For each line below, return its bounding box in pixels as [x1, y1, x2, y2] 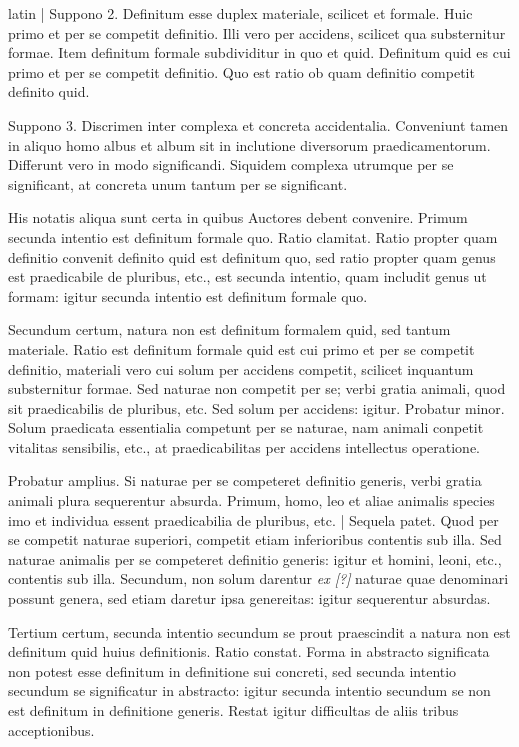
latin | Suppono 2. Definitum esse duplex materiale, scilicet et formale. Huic [8, 3, 473, 23]
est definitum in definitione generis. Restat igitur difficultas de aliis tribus [8, 700, 459, 720]
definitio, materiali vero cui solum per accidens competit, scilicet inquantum [8, 358, 474, 379]
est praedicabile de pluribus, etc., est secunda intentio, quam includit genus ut [8, 266, 487, 287]
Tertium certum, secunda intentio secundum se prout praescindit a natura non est [8, 621, 511, 642]
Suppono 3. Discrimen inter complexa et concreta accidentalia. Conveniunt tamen [8, 114, 509, 135]
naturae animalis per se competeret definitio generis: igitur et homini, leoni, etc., [8, 548, 502, 569]
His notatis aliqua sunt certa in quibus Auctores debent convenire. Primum [8, 207, 468, 228]
